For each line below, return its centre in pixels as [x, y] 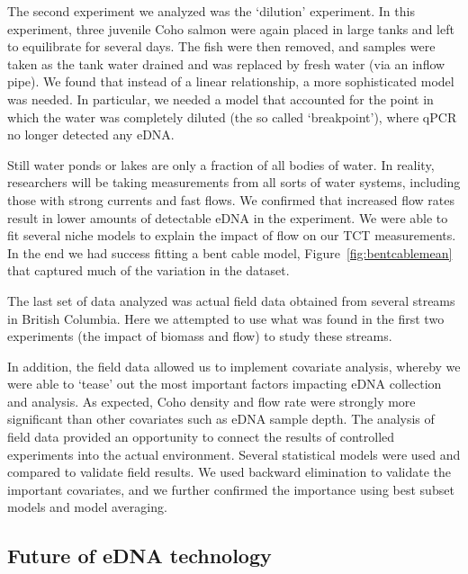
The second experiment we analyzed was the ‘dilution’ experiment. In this [211, 11]
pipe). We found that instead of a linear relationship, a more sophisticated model [231, 81]
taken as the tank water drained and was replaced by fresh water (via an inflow [226, 63]
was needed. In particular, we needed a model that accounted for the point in [220, 99]
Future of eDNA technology [139, 556]
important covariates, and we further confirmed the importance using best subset [231, 489]
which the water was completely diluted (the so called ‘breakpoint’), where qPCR [232, 117]
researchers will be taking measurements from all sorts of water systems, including [234, 182]
